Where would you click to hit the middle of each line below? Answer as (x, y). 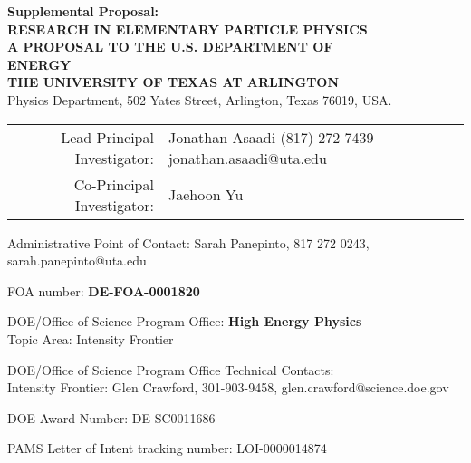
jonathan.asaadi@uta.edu (247, 158)
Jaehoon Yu (206, 195)
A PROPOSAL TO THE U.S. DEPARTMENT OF (170, 47)
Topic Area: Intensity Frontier (91, 338)
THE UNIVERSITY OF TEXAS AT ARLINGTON (173, 82)
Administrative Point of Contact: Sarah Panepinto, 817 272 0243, (188, 242)
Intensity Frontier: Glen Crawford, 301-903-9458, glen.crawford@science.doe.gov (228, 387)
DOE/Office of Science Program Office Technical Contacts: (171, 369)
